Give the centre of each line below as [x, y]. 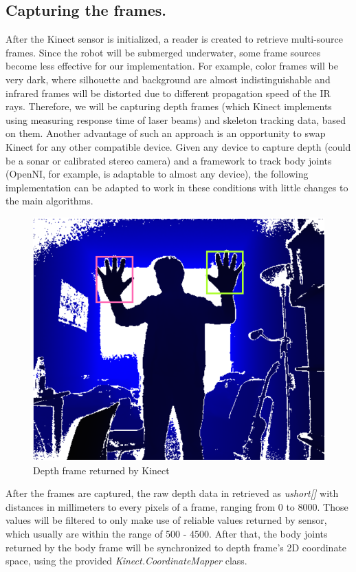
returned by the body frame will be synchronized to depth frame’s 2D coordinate [176, 547]
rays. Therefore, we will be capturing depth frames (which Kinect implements [169, 106]
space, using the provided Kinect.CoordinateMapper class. [126, 561]
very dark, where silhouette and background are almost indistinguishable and [168, 79]
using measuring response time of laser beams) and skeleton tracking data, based [176, 119]
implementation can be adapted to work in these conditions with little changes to [177, 187]
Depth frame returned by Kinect [101, 470]
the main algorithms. [49, 201]
